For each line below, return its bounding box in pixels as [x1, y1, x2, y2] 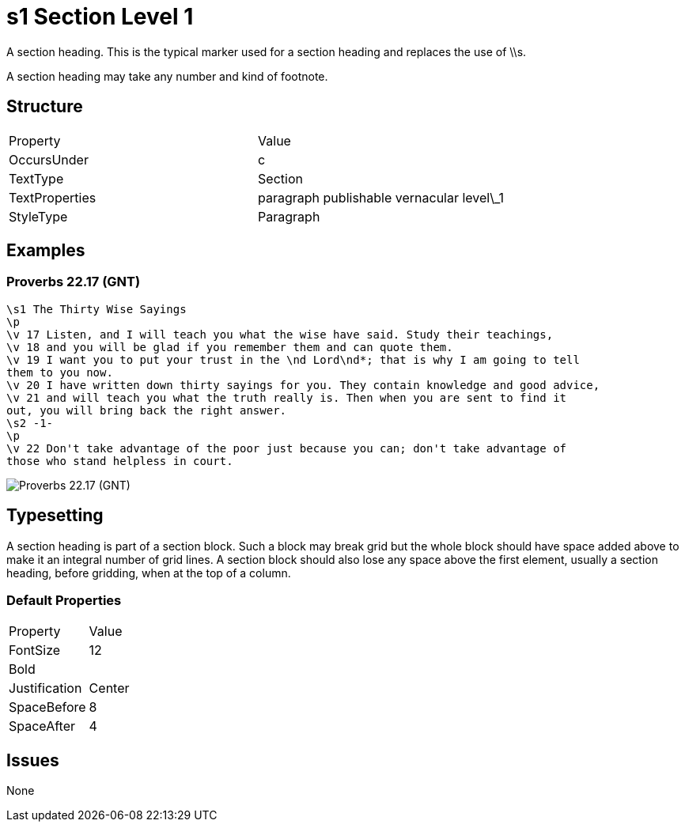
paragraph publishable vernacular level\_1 [258, 189, 505, 206]
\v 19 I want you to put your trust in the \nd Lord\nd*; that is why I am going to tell [6, 353, 580, 366]
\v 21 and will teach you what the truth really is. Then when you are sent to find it [6, 391, 567, 404]
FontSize [9, 642, 61, 659]
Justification [9, 680, 82, 697]
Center [89, 680, 130, 697]
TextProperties [9, 189, 97, 206]
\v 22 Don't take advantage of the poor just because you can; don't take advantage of [6, 441, 567, 455]
